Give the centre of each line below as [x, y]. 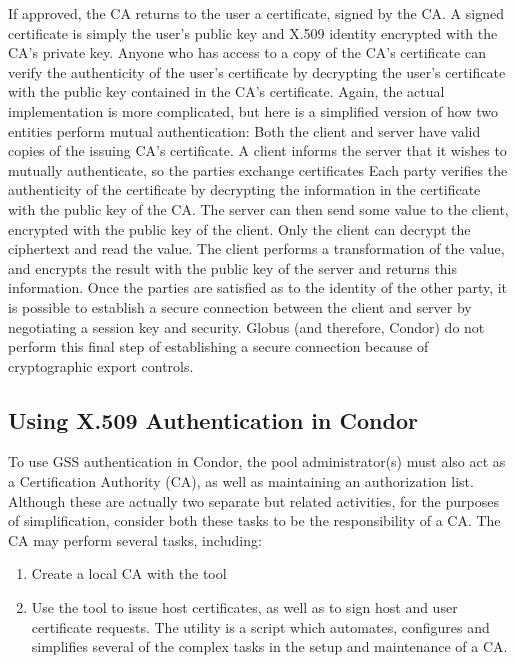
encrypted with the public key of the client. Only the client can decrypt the [239, 228]
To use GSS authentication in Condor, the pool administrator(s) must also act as [257, 461]
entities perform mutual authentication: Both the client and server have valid [244, 130]
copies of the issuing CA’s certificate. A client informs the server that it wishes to [257, 150]
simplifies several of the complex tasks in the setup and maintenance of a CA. [269, 646]
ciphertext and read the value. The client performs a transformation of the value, [256, 248]
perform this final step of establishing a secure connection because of [218, 346]
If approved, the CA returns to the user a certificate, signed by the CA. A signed [256, 13]
